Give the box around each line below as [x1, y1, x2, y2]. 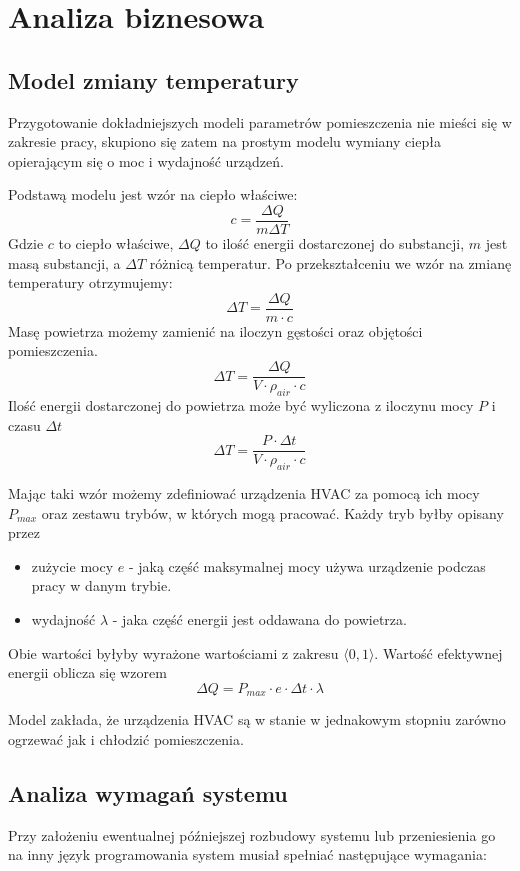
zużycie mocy [31, 555, 114, 576]
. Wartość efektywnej [374, 642, 503, 663]
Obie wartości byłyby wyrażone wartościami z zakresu [8, 642, 339, 663]
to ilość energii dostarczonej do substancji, [205, 233, 465, 254]
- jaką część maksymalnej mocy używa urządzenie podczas [128, 555, 486, 576]
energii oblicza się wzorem [8, 662, 167, 683]
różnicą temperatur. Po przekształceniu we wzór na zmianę [149, 252, 512, 273]
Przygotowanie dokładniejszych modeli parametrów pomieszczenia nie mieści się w [8, 111, 512, 132]
